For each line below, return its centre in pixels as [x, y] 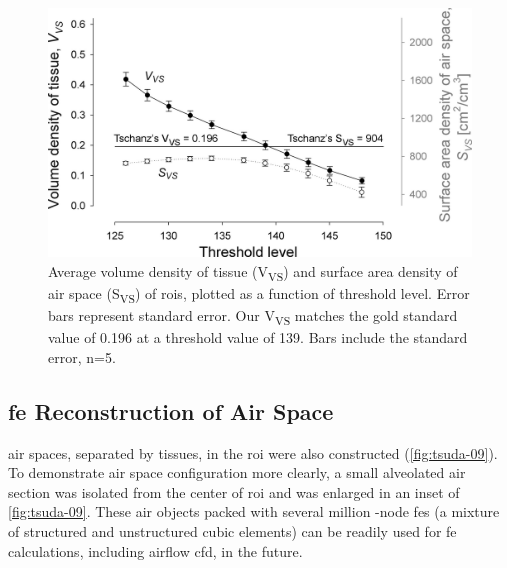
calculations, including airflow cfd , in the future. [155, 550]
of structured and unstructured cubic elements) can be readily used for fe [232, 531]
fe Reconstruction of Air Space [171, 410]
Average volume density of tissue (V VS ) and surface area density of [253, 272]
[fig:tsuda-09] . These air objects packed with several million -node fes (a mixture [254, 511]
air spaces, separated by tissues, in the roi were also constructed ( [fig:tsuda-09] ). [253, 452]
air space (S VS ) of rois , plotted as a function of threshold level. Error [259, 294]
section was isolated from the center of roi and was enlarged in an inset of [234, 491]
